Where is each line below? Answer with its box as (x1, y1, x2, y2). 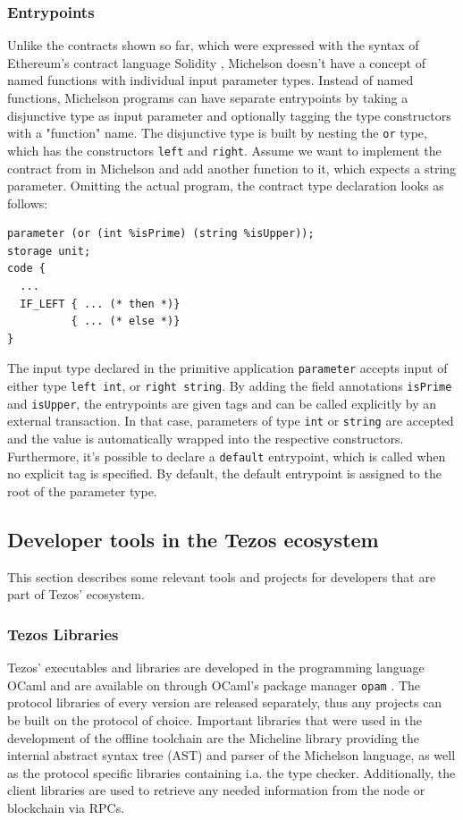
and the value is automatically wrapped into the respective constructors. (7, 429, 404, 448)
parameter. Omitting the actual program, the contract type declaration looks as (7, 176, 444, 195)
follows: (7, 193, 48, 212)
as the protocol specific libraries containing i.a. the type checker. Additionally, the (7, 763, 456, 782)
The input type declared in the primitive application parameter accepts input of (7, 359, 448, 377)
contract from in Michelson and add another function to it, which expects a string (7, 158, 457, 177)
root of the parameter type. (7, 481, 157, 500)
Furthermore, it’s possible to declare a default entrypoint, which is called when (7, 446, 446, 465)
